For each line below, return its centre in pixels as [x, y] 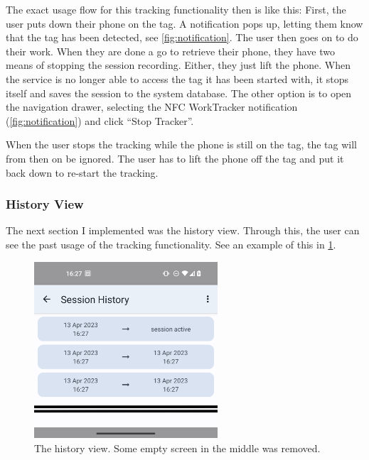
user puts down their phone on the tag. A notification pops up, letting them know [184, 23]
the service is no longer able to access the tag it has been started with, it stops [177, 78]
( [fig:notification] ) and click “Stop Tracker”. [100, 120]
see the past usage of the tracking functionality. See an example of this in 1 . [171, 244]
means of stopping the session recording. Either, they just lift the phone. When [178, 65]
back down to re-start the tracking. [82, 172]
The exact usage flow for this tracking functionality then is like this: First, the [176, 9]
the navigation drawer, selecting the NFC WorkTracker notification [152, 107]
